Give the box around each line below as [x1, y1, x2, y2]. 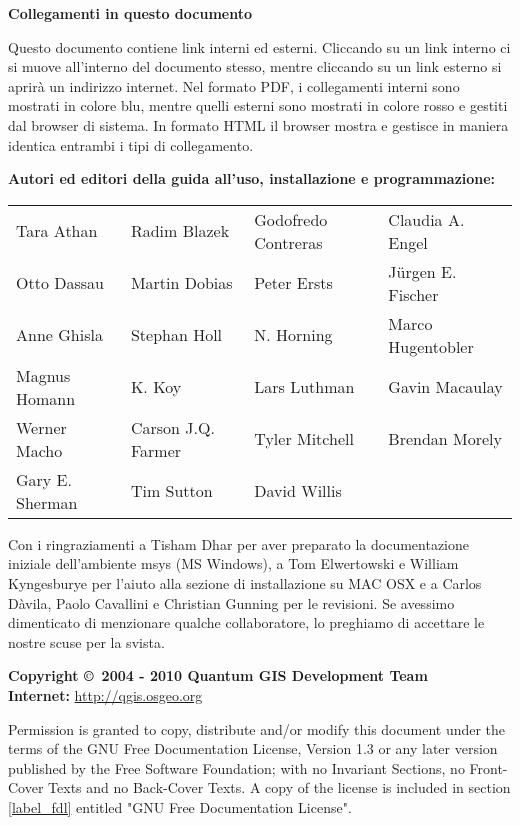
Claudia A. [388, 207, 465, 231]
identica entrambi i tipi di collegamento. [8, 134, 254, 155]
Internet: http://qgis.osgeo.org [8, 684, 203, 705]
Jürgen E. [388, 259, 457, 283]
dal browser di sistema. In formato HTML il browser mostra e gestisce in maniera [8, 114, 509, 135]
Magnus [16, 363, 71, 387]
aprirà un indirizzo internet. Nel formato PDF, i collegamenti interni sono [8, 75, 460, 96]
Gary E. [16, 467, 72, 491]
